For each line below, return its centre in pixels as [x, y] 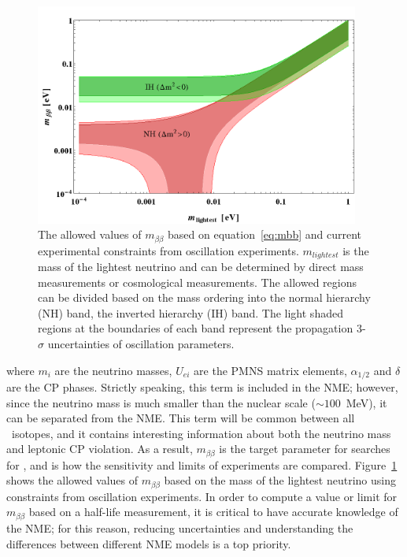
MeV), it [366, 402]
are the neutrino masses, [113, 370]
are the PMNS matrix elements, [270, 370]
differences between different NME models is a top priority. [149, 543]
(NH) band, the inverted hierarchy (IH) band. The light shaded [191, 312]
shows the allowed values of [72, 480]
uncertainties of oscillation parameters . [141, 343]
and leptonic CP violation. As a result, [100, 449]
